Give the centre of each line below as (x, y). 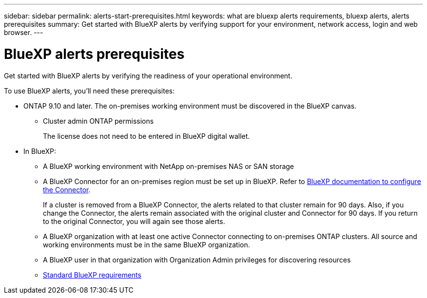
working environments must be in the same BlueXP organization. (146, 244)
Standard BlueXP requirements (92, 275)
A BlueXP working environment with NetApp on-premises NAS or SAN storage (169, 166)
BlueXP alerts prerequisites (94, 54)
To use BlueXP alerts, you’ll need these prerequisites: (89, 91)
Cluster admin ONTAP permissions (98, 121)
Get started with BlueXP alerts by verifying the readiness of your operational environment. (148, 75)
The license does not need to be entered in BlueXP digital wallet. (146, 136)
